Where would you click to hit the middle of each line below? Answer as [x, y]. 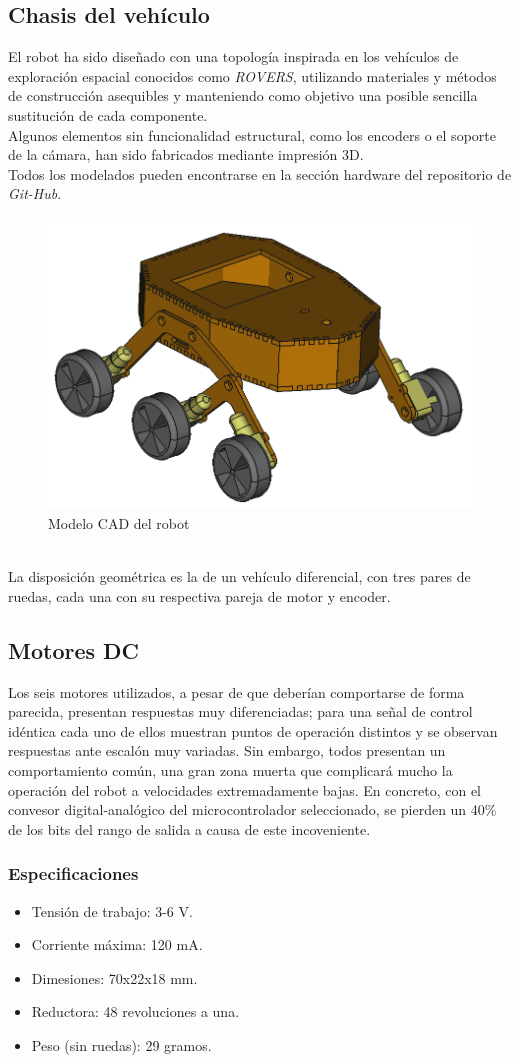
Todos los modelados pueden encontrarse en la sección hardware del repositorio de [260, 173]
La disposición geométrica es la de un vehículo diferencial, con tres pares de [239, 576]
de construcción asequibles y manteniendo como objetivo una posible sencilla [243, 95]
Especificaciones [73, 873]
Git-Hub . [35, 193]
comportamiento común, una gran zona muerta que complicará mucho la [230, 770]
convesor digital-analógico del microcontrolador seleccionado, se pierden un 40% [252, 809]
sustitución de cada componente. [108, 114]
